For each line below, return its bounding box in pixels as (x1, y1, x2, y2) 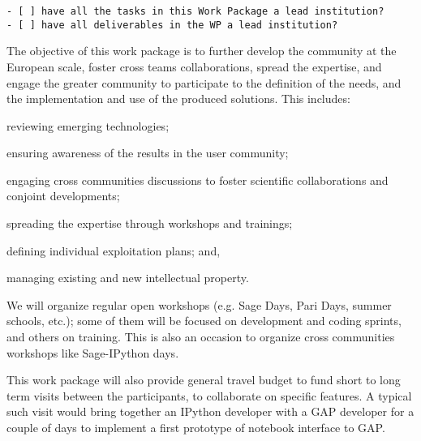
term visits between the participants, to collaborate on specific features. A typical (6, 387, 412, 404)
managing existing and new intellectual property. (6, 269, 249, 286)
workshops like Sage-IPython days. (6, 344, 179, 361)
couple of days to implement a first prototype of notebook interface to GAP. (6, 419, 385, 435)
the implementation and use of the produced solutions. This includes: (6, 90, 350, 107)
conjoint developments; (6, 187, 120, 204)
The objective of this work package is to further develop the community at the (6, 42, 397, 59)
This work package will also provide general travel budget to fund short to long (6, 371, 401, 388)
